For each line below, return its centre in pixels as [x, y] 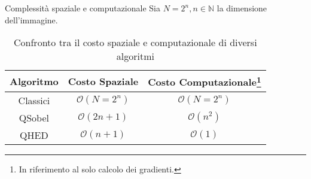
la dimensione [242, 8]
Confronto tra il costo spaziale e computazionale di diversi [135, 43]
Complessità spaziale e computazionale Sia [83, 8]
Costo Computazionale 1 [205, 81]
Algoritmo [34, 81]
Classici [34, 100]
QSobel [34, 117]
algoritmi [135, 56]
